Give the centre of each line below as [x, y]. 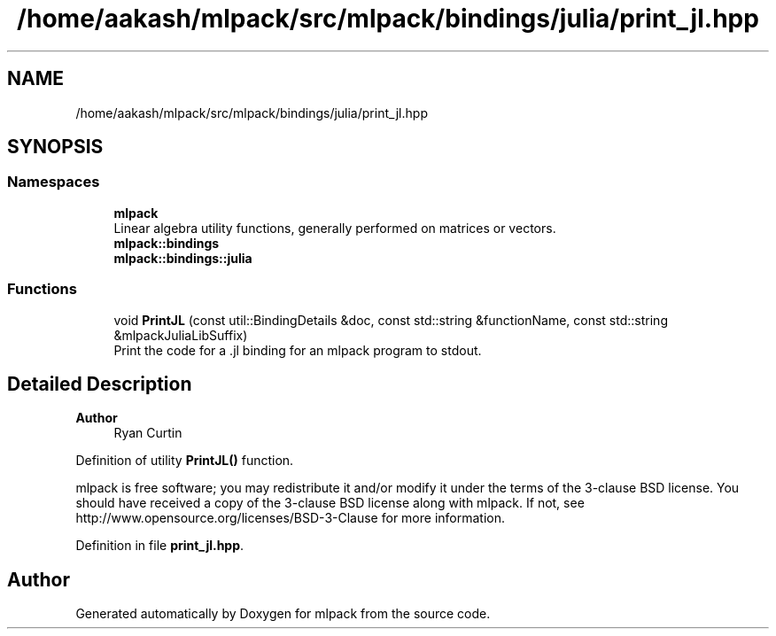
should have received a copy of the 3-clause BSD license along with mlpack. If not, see [330, 503]
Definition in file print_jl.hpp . [160, 546]
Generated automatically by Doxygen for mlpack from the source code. [283, 614]
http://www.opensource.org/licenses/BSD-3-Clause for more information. [290, 518]
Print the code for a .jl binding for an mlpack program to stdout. [298, 350]
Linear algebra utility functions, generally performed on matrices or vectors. [335, 228]
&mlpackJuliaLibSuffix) [181, 335]
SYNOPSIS [55, 147]
